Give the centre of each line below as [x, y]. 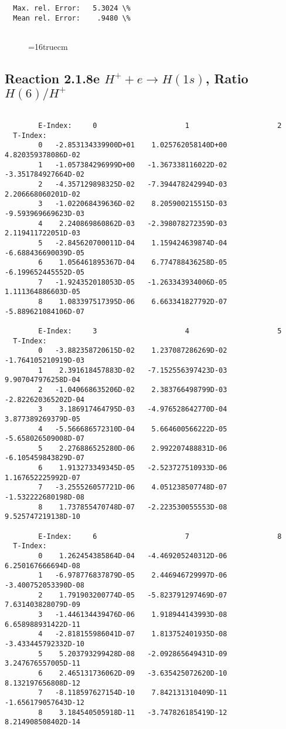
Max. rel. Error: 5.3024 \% [72, 8]
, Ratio [227, 78]
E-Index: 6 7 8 [160, 536]
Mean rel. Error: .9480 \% [72, 18]
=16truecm [48, 46]
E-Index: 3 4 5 [160, 331]
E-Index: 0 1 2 [160, 126]
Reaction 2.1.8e [52, 78]
